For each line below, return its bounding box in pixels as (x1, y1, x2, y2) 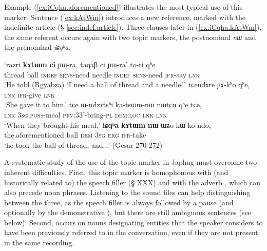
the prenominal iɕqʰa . (4, 42, 71, 52)
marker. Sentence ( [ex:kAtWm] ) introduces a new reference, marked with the (4, 11, 246, 22)
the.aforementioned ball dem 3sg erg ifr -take (4, 129, 146, 140)
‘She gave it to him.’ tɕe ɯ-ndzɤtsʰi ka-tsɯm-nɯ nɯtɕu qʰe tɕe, (4, 99, 202, 110)
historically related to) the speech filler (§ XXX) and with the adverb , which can (4, 177, 261, 187)
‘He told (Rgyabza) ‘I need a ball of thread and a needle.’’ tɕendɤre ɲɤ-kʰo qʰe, (4, 79, 250, 90)
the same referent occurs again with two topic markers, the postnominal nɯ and (4, 31, 256, 42)
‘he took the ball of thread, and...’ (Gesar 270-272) (4, 139, 163, 150)
